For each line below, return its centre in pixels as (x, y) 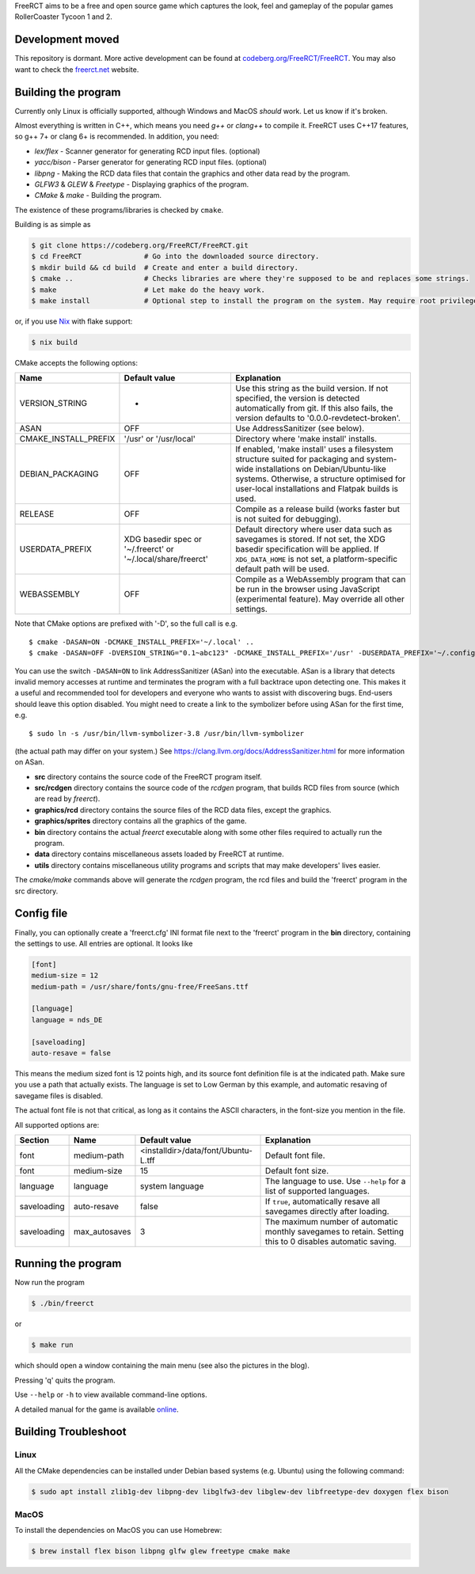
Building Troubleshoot (70, 1432)
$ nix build (55, 343)
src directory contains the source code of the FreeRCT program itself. (148, 776)
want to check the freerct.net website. (77, 69)
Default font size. (297, 1170)
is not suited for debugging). (288, 519)
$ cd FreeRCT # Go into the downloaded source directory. (175, 256)
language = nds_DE (67, 1020)
